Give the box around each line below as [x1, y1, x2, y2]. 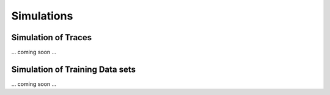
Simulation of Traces [11, 32, 92, 43]
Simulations [11, 9, 73, 23]
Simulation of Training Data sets [11, 64, 136, 74]
